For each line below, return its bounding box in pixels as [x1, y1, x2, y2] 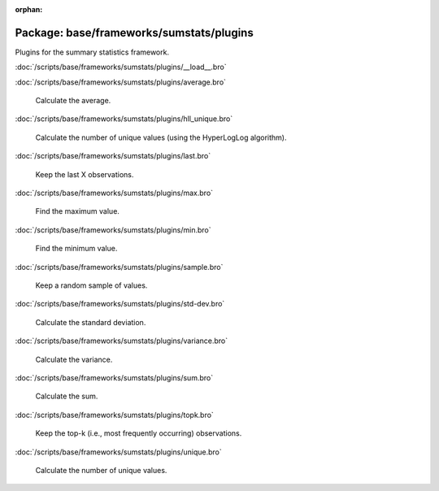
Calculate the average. [35, 96, 111, 106]
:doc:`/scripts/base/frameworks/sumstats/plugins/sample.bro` [15, 262, 224, 272]
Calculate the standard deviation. [35, 317, 146, 327]
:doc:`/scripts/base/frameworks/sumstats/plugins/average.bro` [15, 77, 227, 87]
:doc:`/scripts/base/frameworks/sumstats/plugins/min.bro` [15, 224, 211, 235]
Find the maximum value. [35, 206, 120, 216]
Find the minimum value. [35, 244, 118, 254]
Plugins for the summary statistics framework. [15, 47, 170, 57]
